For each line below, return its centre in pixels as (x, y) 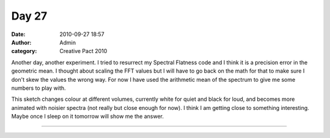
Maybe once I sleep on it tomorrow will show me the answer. (88, 117)
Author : (21, 42)
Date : (18, 34)
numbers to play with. (39, 88)
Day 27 (29, 16)
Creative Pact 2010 (83, 51)
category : (24, 51)
